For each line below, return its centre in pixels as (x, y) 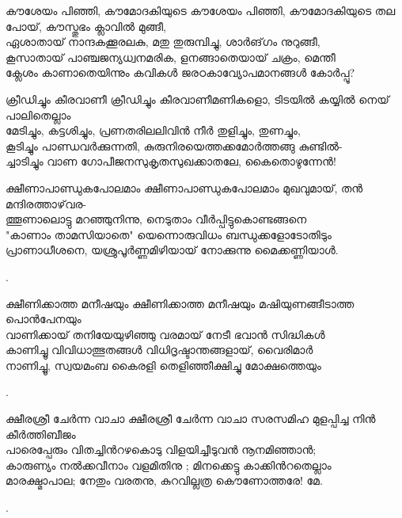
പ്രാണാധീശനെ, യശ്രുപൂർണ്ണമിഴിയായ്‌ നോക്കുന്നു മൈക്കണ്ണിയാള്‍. (172, 250)
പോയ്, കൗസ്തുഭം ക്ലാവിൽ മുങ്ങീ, (86, 26)
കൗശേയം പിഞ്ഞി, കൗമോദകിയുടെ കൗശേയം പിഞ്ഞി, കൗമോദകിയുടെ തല (201, 10)
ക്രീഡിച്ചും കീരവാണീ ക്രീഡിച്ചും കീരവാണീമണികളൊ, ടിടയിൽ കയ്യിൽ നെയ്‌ (197, 99)
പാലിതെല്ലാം (38, 114)
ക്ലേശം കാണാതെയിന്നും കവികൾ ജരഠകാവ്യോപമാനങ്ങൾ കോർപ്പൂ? (180, 72)
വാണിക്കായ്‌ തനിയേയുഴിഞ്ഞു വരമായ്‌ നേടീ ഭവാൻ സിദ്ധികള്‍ (165, 334)
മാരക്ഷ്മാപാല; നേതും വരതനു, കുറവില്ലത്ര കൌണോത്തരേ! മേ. (164, 480)
